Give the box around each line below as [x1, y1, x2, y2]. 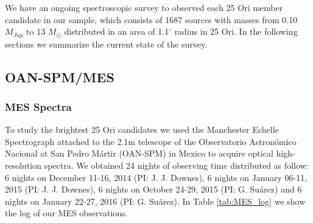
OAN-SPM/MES [5, 67, 114, 86]
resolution [5, 159, 42, 172]
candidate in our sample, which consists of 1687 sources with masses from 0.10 [5, 13, 298, 26]
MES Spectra [5, 99, 72, 114]
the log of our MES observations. [5, 207, 128, 219]
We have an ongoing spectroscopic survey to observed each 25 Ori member [5, 1, 283, 13]
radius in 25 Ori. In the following [174, 25, 298, 38]
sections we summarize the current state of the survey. [5, 37, 208, 50]
